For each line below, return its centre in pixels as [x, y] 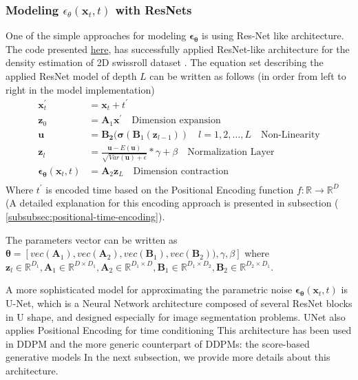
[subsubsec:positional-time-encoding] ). [85, 217]
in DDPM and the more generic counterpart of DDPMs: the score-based [158, 343]
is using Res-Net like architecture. [273, 35]
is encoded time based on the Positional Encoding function [170, 189]
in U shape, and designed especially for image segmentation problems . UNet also [176, 316]
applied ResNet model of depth [71, 76]
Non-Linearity [290, 135]
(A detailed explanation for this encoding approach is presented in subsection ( [172, 203]
